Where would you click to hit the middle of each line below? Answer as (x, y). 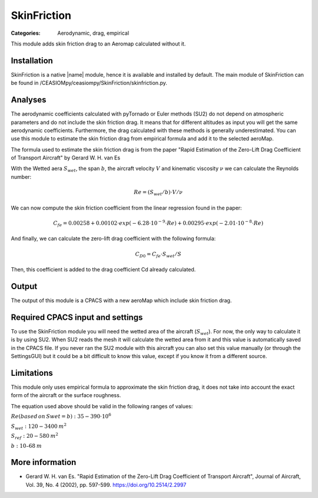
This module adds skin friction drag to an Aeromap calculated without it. (98, 44)
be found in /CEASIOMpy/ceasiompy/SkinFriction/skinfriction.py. (89, 83)
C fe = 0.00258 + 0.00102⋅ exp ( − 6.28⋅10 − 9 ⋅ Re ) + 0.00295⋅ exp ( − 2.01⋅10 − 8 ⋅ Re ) (158, 223)
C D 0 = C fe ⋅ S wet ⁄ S (158, 255)
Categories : (26, 33)
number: (21, 176)
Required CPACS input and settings (77, 317)
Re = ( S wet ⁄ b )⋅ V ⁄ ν (158, 193)
